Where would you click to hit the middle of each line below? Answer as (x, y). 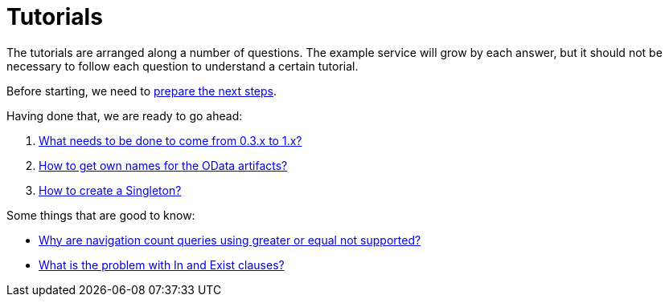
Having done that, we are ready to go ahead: (125, 115)
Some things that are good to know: (101, 215)
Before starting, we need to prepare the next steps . (142, 91)
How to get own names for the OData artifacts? (163, 165)
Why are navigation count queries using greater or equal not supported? (230, 240)
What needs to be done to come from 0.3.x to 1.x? (170, 140)
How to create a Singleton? (110, 190)
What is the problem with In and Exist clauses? (162, 265)
